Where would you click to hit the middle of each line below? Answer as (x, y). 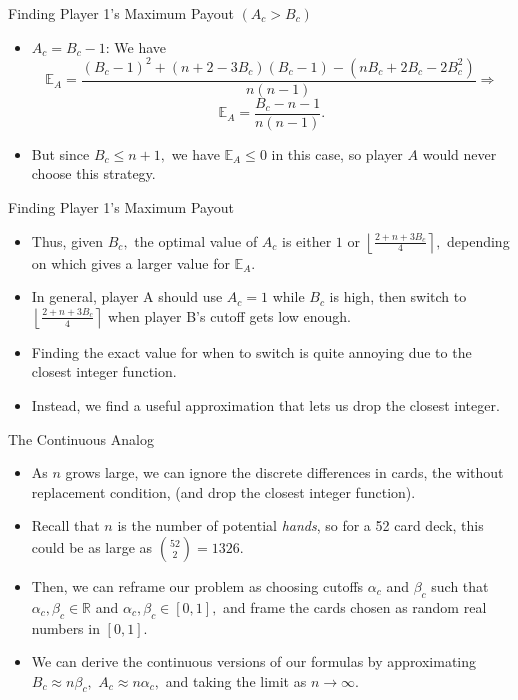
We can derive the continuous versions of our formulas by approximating (254, 661)
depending (478, 240)
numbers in (65, 627)
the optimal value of (196, 240)
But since (60, 153)
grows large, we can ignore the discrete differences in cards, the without (284, 472)
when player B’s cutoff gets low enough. (229, 315)
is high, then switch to (398, 296)
